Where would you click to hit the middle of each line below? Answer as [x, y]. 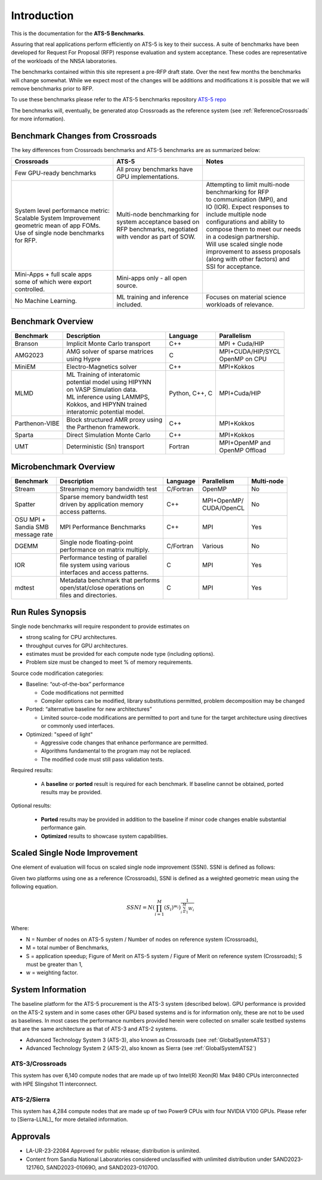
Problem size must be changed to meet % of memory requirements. [109, 662]
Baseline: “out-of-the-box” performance [75, 684]
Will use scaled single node [244, 244]
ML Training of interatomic [103, 374]
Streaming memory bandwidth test [109, 489]
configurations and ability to [245, 222]
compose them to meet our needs [253, 230]
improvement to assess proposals [253, 252]
